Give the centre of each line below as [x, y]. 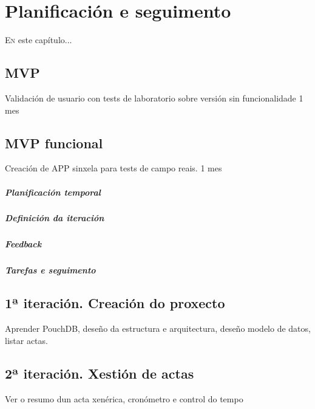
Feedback [23, 244]
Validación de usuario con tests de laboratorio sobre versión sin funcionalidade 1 [154, 98]
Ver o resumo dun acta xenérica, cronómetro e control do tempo [124, 398]
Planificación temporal [53, 192]
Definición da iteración [55, 218]
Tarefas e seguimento [50, 270]
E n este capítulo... [39, 40]
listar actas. [26, 340]
